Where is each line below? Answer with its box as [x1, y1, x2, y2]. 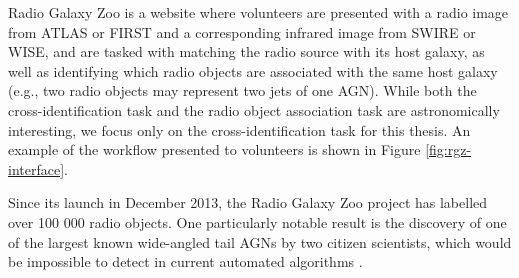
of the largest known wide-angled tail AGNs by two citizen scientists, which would [8, 231, 512, 252]
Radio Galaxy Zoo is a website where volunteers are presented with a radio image [8, 2, 509, 22]
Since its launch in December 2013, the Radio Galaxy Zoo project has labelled [8, 192, 488, 213]
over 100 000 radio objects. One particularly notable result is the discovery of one [8, 211, 507, 232]
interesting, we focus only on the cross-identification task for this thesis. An [8, 119, 471, 140]
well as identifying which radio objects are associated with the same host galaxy [8, 60, 498, 81]
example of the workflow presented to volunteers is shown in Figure [8, 139, 421, 160]
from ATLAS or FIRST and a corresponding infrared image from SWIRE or [8, 21, 476, 42]
